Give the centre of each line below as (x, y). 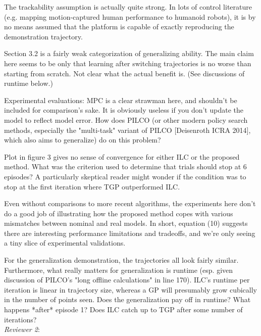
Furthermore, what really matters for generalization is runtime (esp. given (119, 270)
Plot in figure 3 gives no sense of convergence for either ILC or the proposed (122, 156)
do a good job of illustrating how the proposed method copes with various (119, 213)
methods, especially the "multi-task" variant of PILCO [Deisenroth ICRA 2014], (127, 130)
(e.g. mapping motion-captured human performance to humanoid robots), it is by (130, 16)
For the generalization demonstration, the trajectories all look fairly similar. (121, 260)
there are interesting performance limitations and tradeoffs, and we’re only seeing (130, 233)
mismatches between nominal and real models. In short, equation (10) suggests (126, 223)
